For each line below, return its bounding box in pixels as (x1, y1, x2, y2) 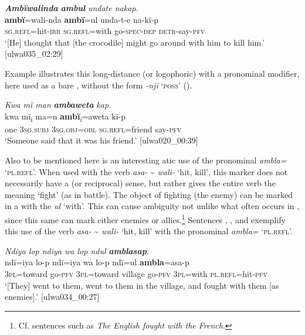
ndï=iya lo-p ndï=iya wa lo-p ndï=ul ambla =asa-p (5, 256, 189, 268)
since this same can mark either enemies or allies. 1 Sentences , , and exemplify (5, 212, 286, 225)
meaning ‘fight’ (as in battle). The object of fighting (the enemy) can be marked (5, 188, 293, 200)
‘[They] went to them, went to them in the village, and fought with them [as (5, 279, 279, 291)
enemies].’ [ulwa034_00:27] (5, 290, 100, 303)
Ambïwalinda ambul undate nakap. (5, 2, 138, 13)
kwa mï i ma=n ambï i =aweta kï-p (5, 110, 126, 124)
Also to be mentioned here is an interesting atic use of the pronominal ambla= (5, 154, 287, 166)
